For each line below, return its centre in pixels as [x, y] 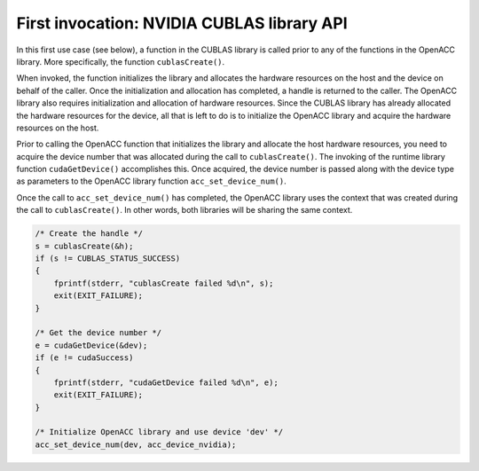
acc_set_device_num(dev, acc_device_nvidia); [136, 444]
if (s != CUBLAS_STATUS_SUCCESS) [108, 259]
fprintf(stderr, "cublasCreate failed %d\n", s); [164, 283]
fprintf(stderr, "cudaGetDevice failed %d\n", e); [166, 382]
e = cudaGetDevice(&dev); [91, 345]
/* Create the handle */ [89, 234]
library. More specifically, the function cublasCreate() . [121, 61]
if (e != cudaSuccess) [84, 358]
